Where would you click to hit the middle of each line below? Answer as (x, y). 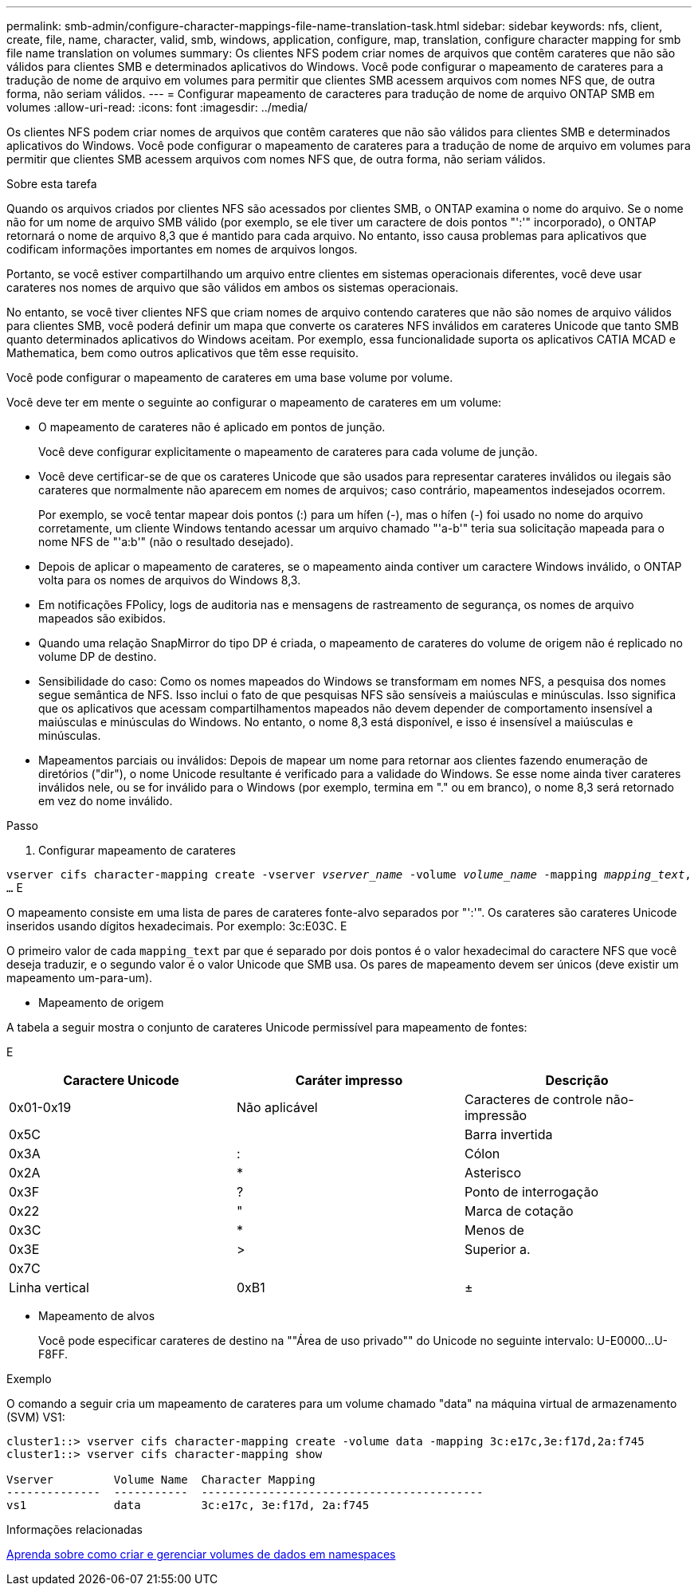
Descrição (577, 1080)
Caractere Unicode (121, 1080)
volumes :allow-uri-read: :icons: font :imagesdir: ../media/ (157, 107)
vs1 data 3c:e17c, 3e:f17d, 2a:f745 (188, 1505)
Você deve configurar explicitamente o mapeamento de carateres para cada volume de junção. (288, 452)
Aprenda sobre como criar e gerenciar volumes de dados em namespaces (201, 1554)
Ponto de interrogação (531, 1192)
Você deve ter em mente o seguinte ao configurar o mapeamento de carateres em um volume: (254, 402)
